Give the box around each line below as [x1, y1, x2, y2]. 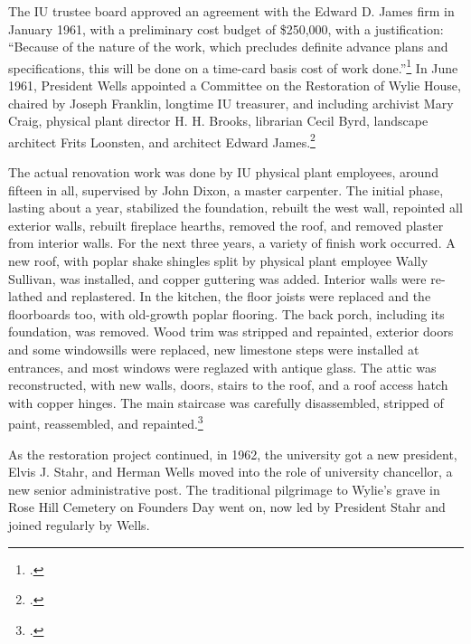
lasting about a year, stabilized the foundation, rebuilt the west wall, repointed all [8, 198, 463, 217]
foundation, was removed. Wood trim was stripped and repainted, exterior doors [8, 322, 454, 341]
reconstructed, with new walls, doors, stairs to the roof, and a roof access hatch [8, 375, 448, 394]
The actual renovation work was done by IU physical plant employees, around [8, 163, 438, 182]
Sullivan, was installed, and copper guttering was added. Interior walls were [8, 269, 427, 288]
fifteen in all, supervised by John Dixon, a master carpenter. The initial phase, [8, 180, 444, 199]
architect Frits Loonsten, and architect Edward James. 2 [8, 129, 316, 151]
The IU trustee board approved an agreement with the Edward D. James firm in [8, 2, 455, 20]
